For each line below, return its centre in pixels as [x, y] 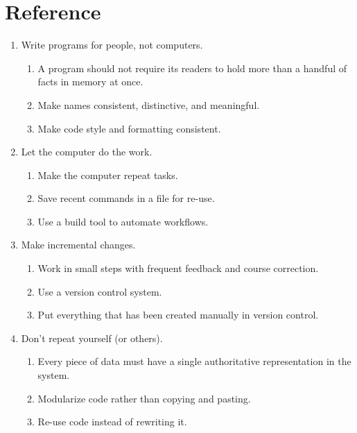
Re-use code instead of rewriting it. [112, 422]
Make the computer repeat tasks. [108, 175]
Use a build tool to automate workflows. [123, 221]
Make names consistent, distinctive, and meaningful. [149, 104]
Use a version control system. [100, 291]
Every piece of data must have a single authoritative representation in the [194, 361]
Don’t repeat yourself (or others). [92, 338]
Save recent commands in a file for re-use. [126, 198]
